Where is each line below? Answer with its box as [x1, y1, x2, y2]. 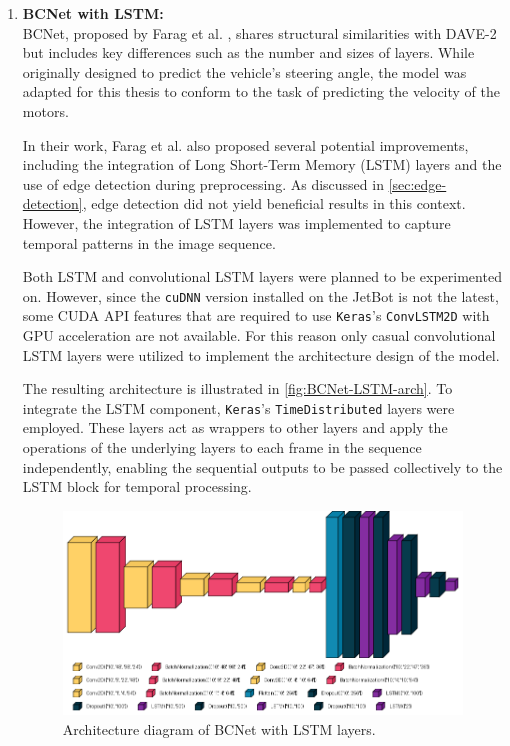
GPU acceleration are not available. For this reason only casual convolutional [22, 325, 496, 346]
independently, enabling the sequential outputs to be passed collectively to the [22, 456, 503, 477]
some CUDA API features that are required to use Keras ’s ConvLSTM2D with [22, 305, 490, 326]
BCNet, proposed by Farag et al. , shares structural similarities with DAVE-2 [22, 22, 497, 43]
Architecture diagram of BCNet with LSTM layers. [62, 718, 376, 739]
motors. [22, 100, 69, 121]
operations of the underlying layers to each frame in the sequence [22, 437, 422, 458]
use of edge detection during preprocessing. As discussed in [22, 173, 384, 194]
